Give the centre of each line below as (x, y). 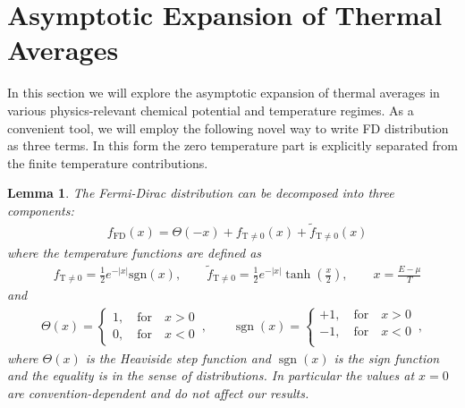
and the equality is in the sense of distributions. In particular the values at (211, 375)
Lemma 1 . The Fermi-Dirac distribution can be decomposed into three (201, 193)
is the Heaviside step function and (178, 357)
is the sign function (387, 357)
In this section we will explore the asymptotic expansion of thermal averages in (224, 93)
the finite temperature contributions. (108, 162)
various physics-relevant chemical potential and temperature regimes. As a (211, 110)
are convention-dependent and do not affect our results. (158, 392)
